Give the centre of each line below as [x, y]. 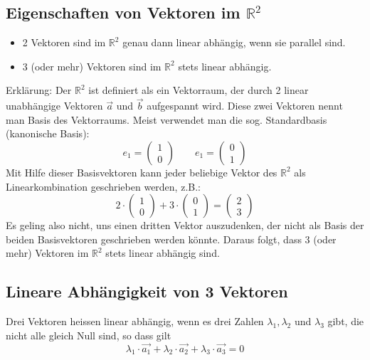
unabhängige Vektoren [54, 106]
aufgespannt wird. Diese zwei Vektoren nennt [245, 106]
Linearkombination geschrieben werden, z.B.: [103, 186]
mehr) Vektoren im [47, 253]
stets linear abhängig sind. [163, 253]
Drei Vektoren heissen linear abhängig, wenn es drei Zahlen [135, 321]
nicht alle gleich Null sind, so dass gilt [89, 335]
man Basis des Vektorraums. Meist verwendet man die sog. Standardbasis [166, 119]
